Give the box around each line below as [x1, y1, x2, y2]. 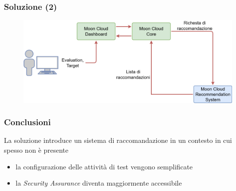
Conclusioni [4, 116, 51, 128]
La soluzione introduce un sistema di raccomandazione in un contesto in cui [4, 135, 232, 145]
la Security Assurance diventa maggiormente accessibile [15, 178, 182, 188]
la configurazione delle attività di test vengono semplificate [15, 161, 193, 171]
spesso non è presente [4, 145, 68, 155]
